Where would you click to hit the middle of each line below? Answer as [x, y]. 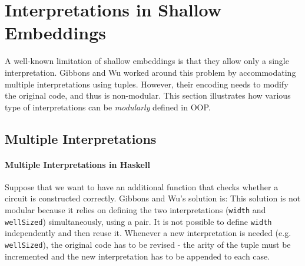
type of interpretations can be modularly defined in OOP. [108, 107]
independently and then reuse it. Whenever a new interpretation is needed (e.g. [148, 233]
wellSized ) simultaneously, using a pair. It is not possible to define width [138, 221]
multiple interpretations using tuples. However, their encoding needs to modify [147, 84]
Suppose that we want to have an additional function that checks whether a [142, 186]
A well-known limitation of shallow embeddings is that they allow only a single [147, 61]
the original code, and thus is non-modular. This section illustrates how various [148, 95]
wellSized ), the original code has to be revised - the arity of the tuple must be [148, 244]
